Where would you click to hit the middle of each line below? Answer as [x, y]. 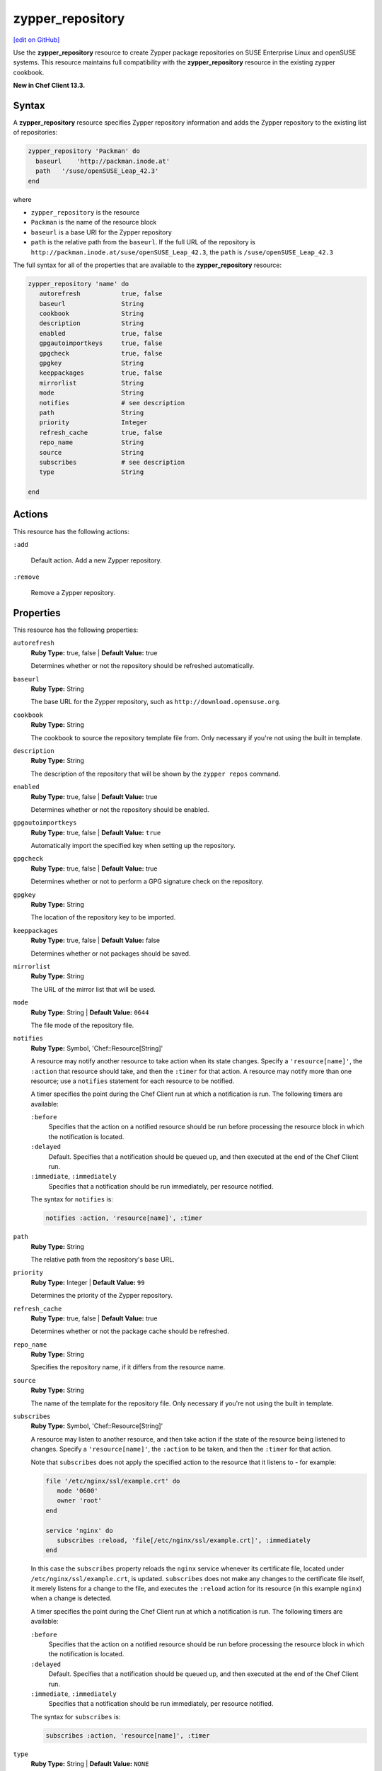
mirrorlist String [92, 383]
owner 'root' [80, 1501]
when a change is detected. [71, 1598]
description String [92, 323]
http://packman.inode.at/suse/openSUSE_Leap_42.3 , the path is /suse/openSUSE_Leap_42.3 [182, 252]
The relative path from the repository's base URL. [103, 1259]
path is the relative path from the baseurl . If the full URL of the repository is [143, 242]
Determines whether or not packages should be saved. [111, 954]
